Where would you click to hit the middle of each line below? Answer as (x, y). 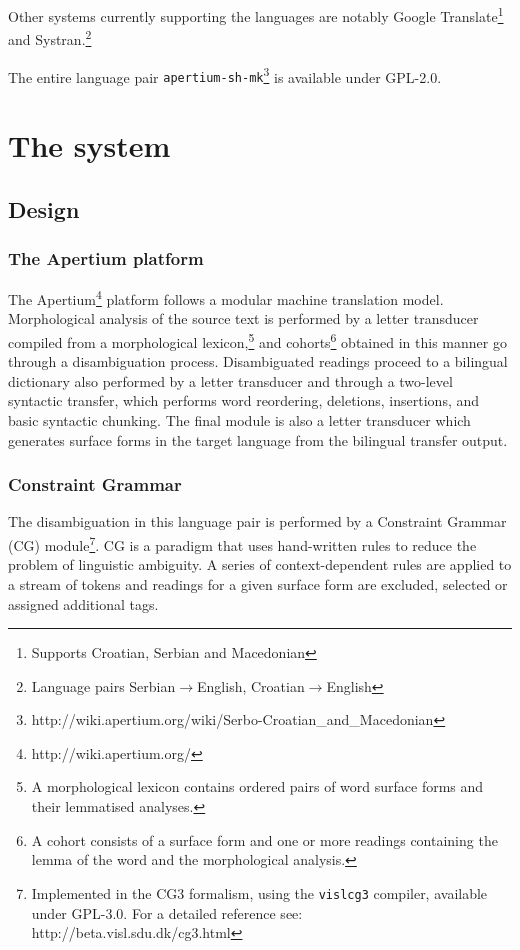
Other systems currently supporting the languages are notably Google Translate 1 (256, 14)
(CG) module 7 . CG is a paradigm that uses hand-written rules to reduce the (242, 543)
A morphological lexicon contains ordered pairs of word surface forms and (257, 786)
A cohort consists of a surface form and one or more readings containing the (264, 839)
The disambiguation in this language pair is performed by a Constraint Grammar (257, 521)
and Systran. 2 (50, 37)
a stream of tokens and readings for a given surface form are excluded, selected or (258, 583)
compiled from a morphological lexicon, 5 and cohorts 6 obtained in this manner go (257, 340)
